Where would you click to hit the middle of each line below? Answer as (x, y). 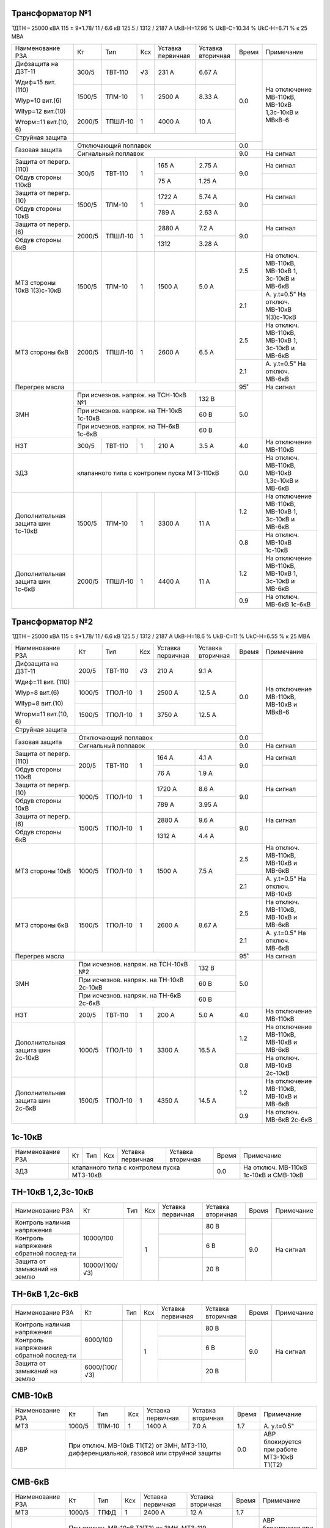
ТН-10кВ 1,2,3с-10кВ (53, 1192)
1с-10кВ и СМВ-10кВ (273, 1175)
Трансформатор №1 (51, 13)
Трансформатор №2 (52, 621)
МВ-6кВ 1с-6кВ (288, 604)
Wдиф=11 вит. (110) (42, 682)
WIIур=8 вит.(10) (39, 703)
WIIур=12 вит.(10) (41, 111)
